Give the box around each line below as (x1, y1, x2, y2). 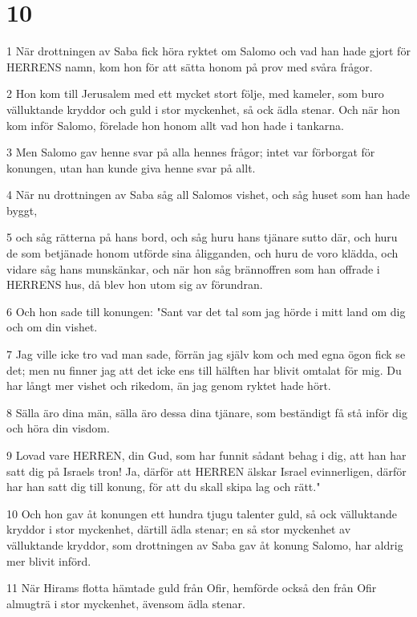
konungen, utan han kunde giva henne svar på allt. (6, 159, 256, 176)
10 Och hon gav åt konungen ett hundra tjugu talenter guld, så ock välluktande (6, 505, 398, 522)
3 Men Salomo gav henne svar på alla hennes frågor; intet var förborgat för (6, 144, 375, 160)
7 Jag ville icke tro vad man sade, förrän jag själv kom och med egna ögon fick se (6, 346, 406, 363)
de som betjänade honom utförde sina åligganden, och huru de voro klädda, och (6, 245, 399, 262)
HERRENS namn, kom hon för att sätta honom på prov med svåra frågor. (6, 58, 373, 75)
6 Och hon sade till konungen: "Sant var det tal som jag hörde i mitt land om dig (6, 302, 406, 319)
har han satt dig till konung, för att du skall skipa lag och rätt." (6, 478, 321, 495)
